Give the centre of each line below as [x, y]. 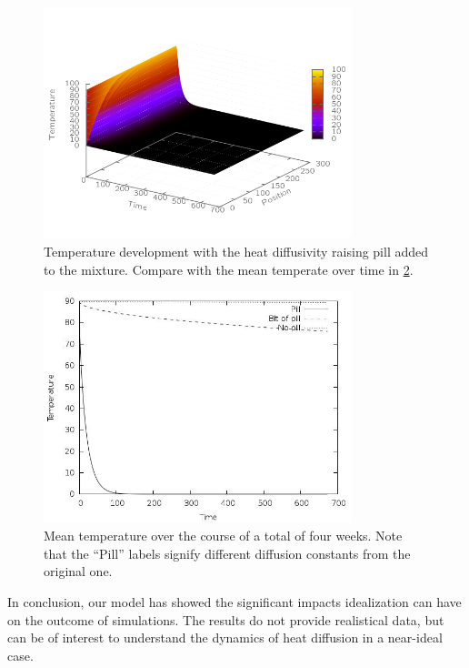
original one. [78, 571]
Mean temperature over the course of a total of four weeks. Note [223, 536]
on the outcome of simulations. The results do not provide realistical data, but [226, 619]
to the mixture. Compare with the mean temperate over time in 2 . [229, 269]
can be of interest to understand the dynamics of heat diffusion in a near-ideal [225, 638]
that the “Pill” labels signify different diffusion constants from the [227, 553]
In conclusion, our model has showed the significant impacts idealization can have [234, 601]
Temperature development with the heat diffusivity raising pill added [236, 251]
